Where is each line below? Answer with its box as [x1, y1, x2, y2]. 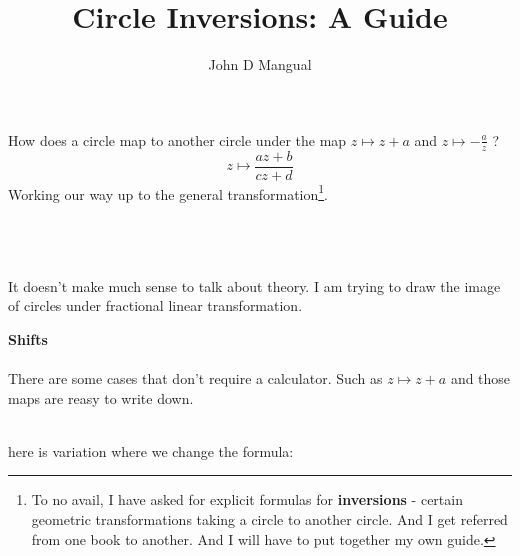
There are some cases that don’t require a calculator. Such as [8, 368, 383, 389]
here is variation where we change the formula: [8, 440, 294, 461]
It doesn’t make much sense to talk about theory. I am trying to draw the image [8, 275, 501, 296]
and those [450, 368, 511, 389]
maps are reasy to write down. [8, 387, 194, 408]
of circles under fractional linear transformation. [8, 295, 303, 316]
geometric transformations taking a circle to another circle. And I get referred [31, 508, 508, 529]
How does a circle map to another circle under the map [8, 129, 347, 150]
